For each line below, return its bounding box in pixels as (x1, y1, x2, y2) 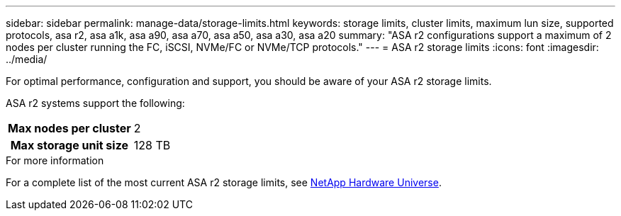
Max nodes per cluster (8, 121, 131, 135)
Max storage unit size (10, 138, 129, 152)
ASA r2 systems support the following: (6, 97, 185, 109)
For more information (6, 154, 104, 166)
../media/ (6, 53, 47, 65)
